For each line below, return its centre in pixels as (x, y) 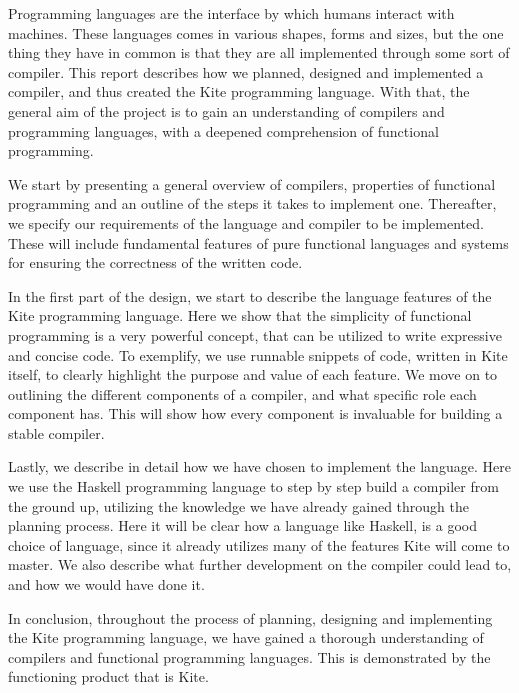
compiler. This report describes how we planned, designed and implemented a (246, 71)
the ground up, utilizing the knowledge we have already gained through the (238, 505)
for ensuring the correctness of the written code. (155, 262)
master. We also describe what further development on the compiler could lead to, (260, 564)
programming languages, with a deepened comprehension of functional (223, 130)
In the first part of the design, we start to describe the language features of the (250, 295)
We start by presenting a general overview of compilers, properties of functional (252, 183)
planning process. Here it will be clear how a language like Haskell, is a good (243, 525)
